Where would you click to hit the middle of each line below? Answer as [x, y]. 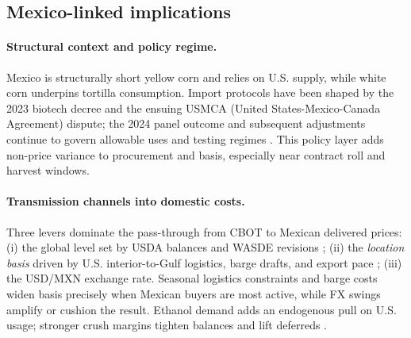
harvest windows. [48, 170]
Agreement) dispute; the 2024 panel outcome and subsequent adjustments [186, 123]
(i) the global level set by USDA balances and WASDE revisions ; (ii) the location [205, 247]
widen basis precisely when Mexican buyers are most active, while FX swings [194, 293]
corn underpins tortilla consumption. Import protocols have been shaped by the [200, 92]
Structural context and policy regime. [112, 46]
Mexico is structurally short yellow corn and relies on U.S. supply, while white [196, 77]
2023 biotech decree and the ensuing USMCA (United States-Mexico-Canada [194, 108]
